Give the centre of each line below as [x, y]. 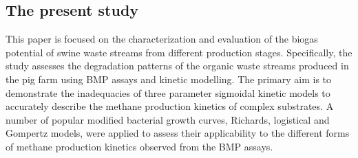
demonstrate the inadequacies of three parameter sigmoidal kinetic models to [168, 92]
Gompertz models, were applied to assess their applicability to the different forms [178, 133]
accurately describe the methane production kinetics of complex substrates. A [170, 106]
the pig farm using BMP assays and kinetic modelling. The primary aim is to [169, 79]
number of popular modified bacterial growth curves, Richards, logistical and [168, 119]
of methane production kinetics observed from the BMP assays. [139, 146]
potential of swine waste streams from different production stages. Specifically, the [179, 52]
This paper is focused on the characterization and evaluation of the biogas [162, 39]
